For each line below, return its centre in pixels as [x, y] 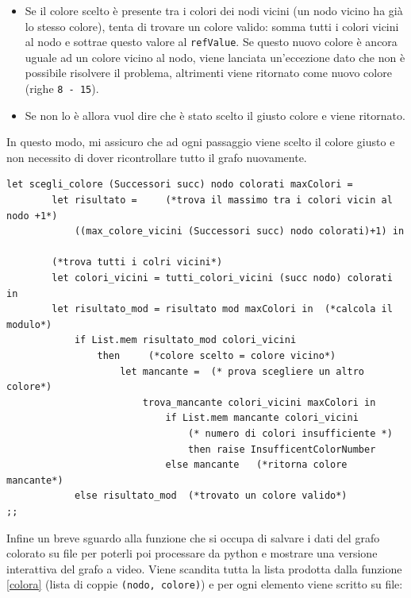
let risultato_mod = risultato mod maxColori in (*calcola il [222, 309]
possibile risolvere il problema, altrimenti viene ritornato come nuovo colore [208, 73]
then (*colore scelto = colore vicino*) [217, 356]
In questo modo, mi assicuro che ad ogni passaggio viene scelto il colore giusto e [201, 142]
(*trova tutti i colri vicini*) [137, 262]
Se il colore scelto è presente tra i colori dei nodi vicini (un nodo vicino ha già [214, 10]
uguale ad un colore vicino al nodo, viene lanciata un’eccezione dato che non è [215, 57]
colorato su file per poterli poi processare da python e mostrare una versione [192, 553]
